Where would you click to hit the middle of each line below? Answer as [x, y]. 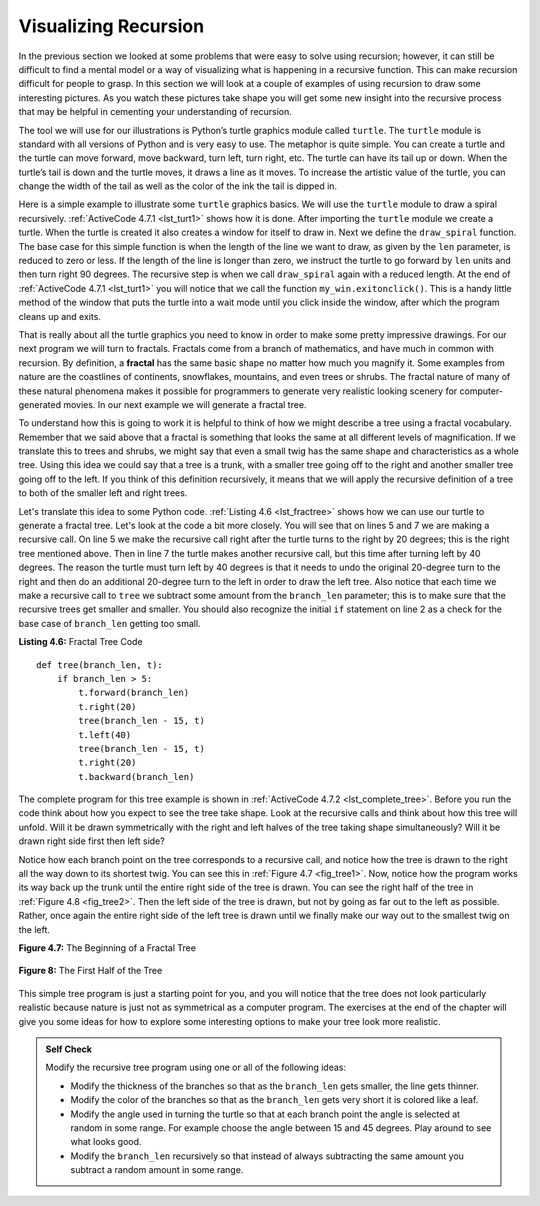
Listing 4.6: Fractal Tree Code [81, 642]
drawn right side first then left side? [91, 841]
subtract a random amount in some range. [157, 1170]
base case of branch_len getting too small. [109, 623]
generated [40, 404]
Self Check [68, 1049]
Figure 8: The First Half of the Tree [90, 971]
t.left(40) [105, 734]
